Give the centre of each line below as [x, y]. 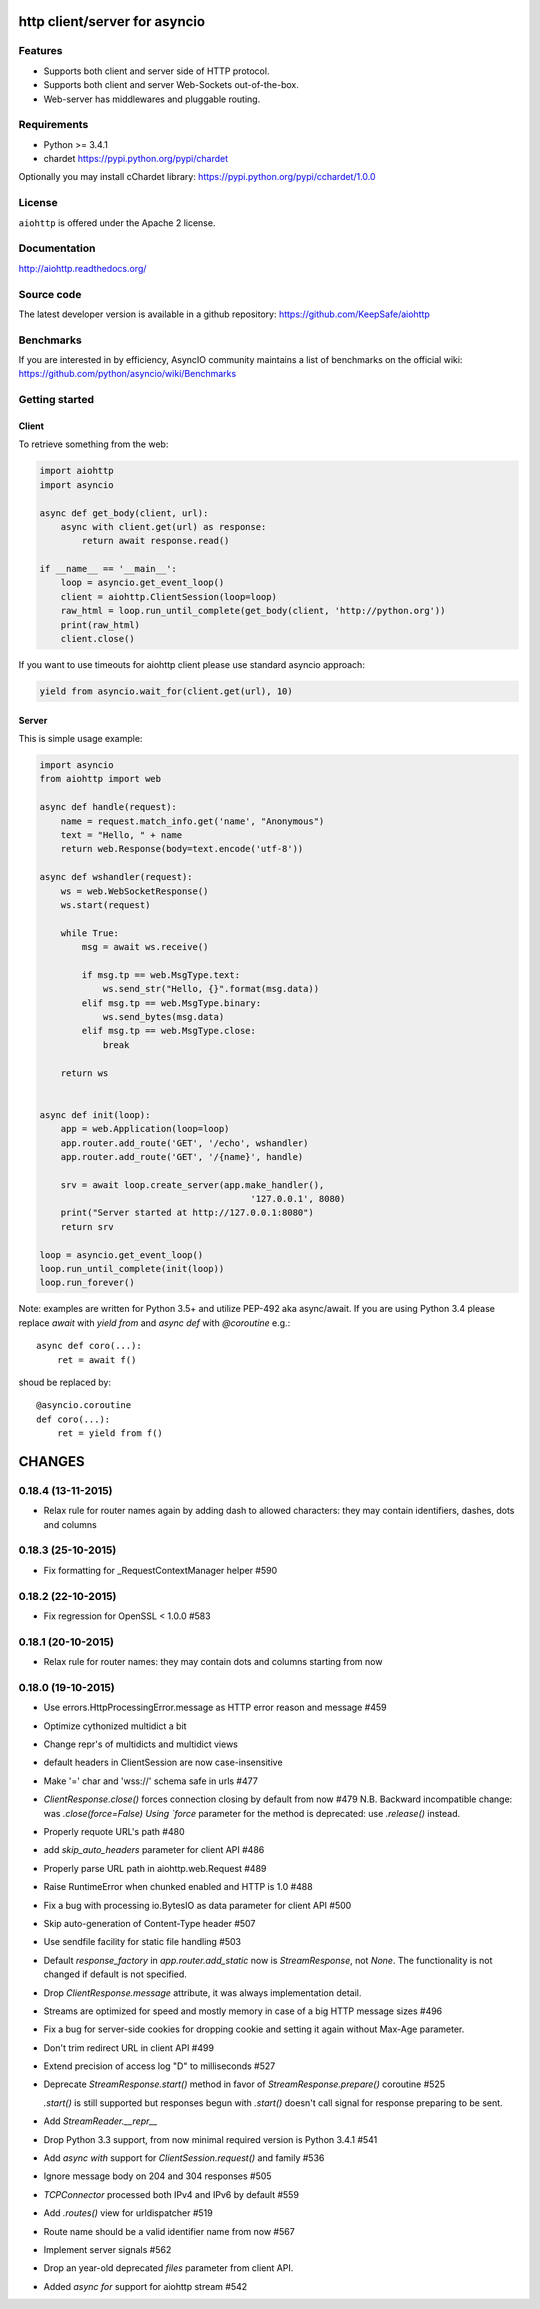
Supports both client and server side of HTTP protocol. [156, 71]
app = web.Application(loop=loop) [145, 1129]
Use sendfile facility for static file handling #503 [142, 1942]
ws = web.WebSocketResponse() [134, 891]
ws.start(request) [105, 904]
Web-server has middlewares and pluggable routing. [152, 99]
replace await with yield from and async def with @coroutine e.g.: [154, 1322]
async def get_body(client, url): [124, 513]
